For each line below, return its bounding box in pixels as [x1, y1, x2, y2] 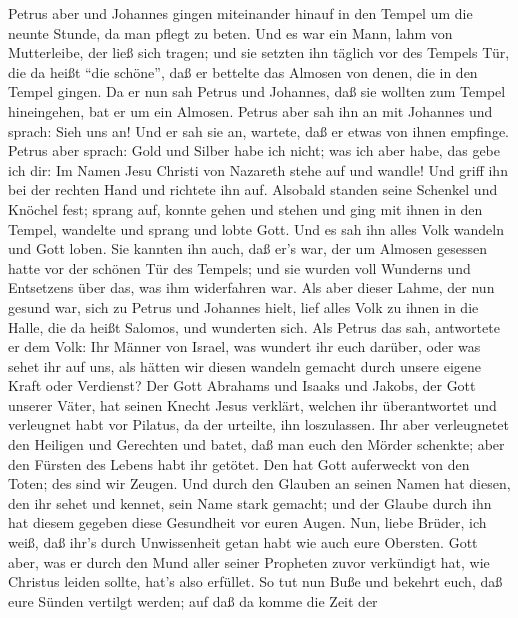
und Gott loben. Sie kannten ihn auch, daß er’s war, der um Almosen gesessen [8, 238, 487, 259]
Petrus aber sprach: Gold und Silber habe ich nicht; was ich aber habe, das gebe [8, 140, 500, 161]
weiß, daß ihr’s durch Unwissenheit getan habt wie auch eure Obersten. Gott [8, 532, 478, 553]
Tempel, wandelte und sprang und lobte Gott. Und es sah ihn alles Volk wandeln [8, 218, 504, 239]
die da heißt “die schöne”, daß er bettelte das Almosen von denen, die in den [8, 61, 478, 82]
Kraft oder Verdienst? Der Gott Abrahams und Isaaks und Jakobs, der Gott [8, 375, 476, 396]
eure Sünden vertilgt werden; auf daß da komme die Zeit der [8, 590, 378, 611]
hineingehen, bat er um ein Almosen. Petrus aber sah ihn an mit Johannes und [8, 100, 493, 121]
